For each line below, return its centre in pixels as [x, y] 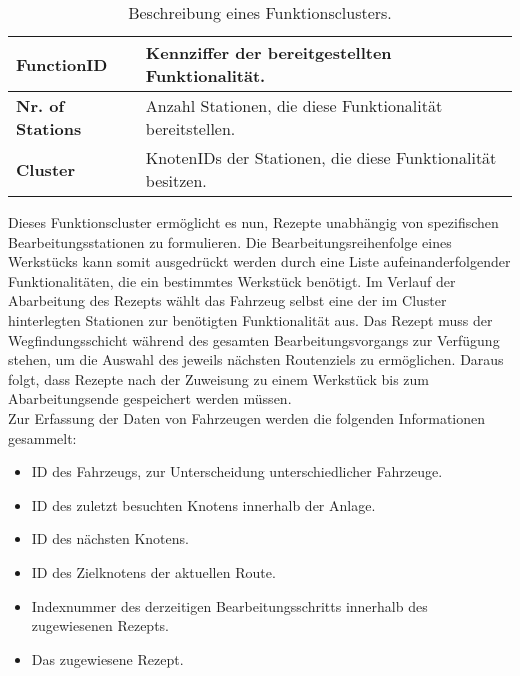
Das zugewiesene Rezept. [107, 658]
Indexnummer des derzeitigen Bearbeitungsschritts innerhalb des [229, 605]
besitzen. [176, 180]
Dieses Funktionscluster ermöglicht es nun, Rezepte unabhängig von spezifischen [253, 222]
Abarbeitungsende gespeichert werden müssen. [150, 398]
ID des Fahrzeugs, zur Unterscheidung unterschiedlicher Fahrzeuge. [237, 471]
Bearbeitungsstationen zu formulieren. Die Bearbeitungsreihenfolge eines [230, 241]
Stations [49, 128]
